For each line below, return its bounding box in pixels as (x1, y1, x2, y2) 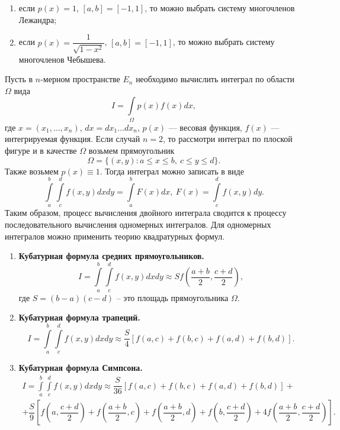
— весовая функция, (168, 121, 242, 133)
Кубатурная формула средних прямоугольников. (18, 250, 204, 262)
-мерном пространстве (40, 73, 120, 85)
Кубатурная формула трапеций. (18, 311, 140, 324)
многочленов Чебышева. (18, 53, 106, 65)
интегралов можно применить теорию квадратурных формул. (5, 229, 225, 242)
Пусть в (5, 73, 33, 85)
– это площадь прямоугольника (116, 291, 229, 303)
